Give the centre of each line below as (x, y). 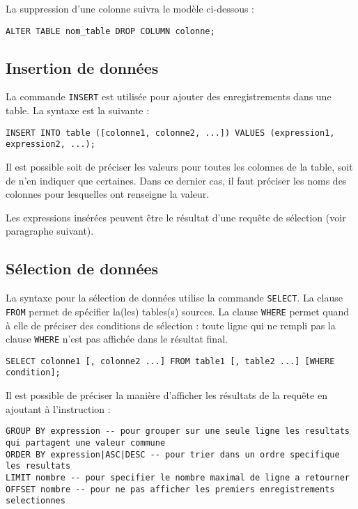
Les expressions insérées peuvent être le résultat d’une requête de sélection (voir (176, 217)
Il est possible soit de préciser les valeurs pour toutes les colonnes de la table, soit (179, 167)
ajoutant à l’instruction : (58, 408)
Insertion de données (82, 67)
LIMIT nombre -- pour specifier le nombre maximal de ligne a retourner (178, 477)
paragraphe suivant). (50, 231)
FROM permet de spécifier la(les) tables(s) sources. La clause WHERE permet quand (178, 311)
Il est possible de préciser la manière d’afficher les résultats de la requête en (166, 395)
